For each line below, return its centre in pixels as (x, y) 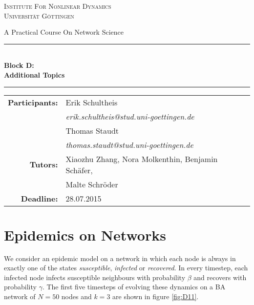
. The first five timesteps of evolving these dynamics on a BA (134, 287)
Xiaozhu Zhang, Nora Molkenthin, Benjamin (142, 159)
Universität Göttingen (39, 15)
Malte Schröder (92, 184)
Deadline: (39, 198)
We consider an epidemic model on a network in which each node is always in (120, 258)
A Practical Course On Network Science (64, 32)
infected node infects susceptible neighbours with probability (95, 277)
